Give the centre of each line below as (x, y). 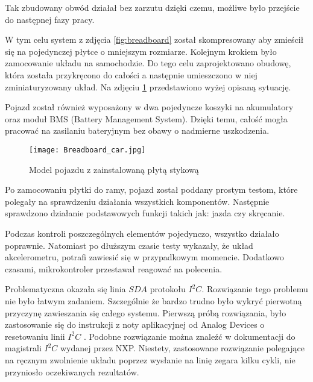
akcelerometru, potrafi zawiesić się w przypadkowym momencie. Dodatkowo (144, 257)
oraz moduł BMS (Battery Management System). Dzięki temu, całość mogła (146, 118)
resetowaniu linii (35, 336)
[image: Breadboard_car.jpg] (87, 150)
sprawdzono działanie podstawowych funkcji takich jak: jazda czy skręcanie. (145, 213)
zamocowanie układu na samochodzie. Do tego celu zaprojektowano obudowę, (148, 63)
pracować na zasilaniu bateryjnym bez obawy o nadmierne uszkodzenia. (137, 130)
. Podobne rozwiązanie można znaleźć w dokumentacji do (189, 336)
